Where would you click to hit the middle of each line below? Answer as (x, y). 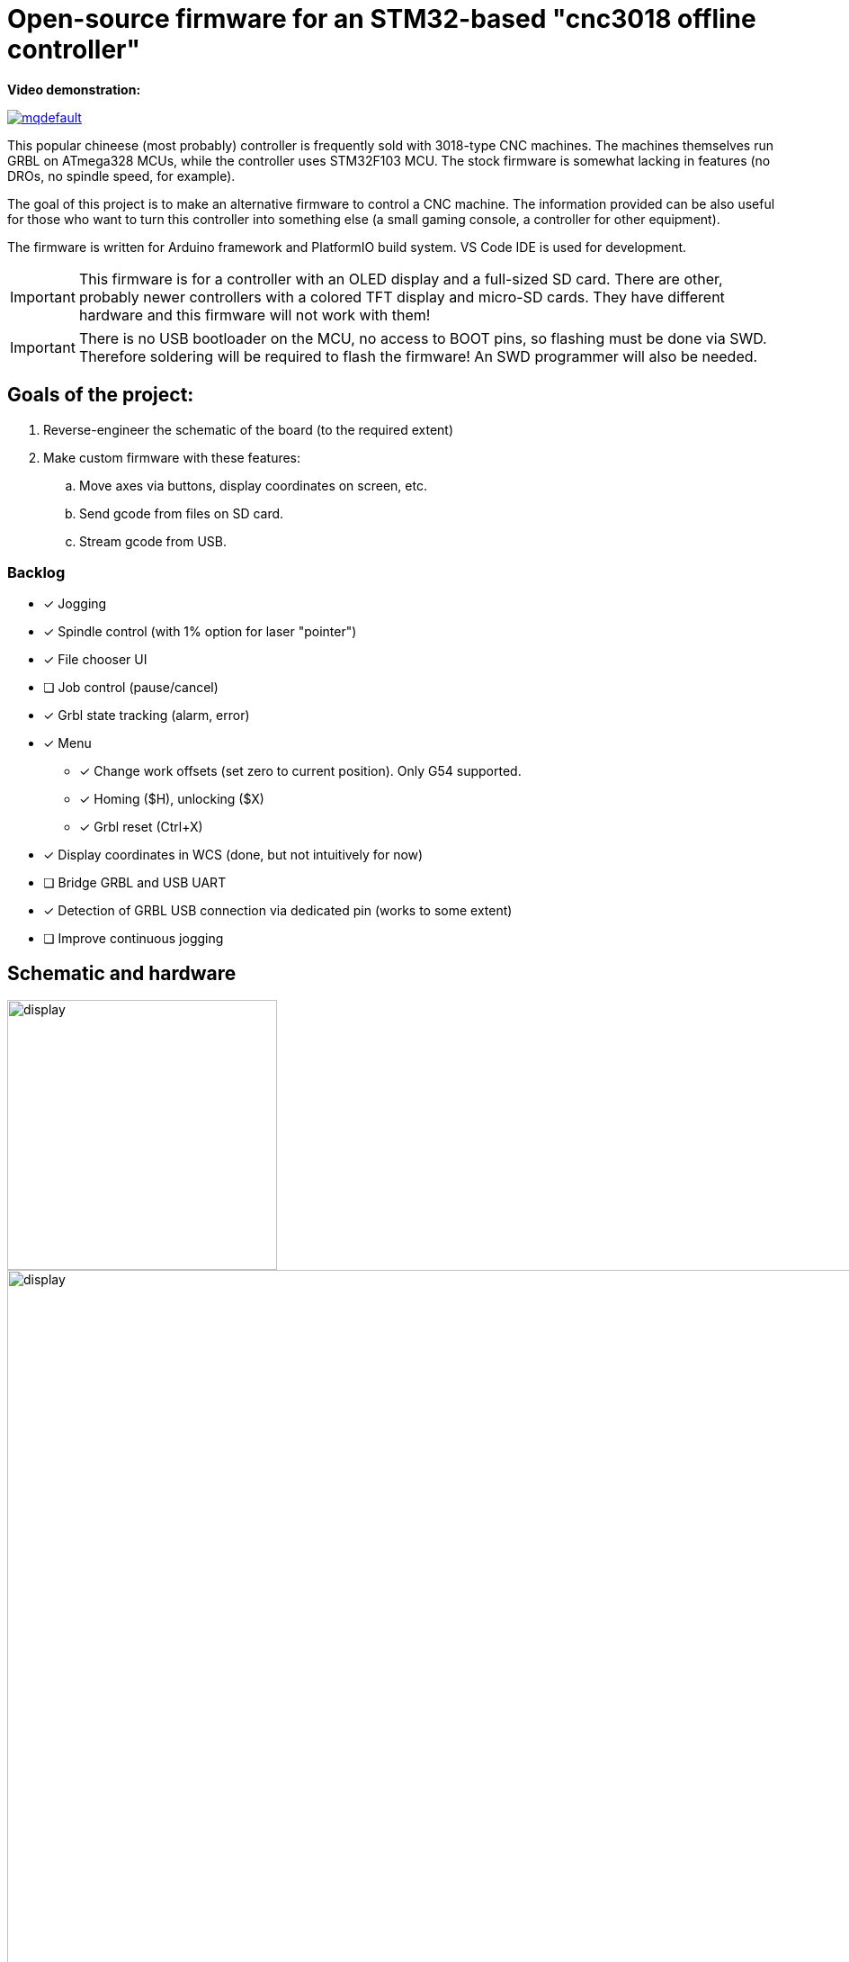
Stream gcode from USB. (153, 541)
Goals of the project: (101, 395)
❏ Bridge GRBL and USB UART (135, 883)
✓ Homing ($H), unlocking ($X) (172, 799)
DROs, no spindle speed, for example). (121, 175)
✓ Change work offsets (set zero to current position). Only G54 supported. (300, 771)
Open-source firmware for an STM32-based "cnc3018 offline (382, 19)
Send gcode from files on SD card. (182, 513)
